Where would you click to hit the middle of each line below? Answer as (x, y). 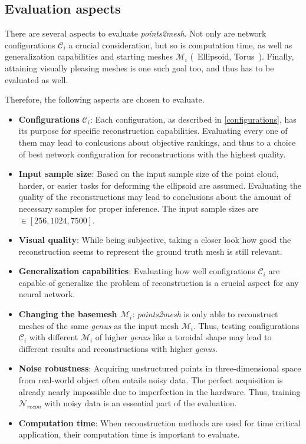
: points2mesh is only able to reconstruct (205, 314)
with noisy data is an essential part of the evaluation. (141, 403)
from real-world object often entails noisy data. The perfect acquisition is (151, 380)
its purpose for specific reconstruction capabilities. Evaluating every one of (153, 131)
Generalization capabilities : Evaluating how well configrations (137, 271)
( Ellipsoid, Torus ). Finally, (242, 56)
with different (54, 337)
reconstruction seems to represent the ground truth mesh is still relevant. (150, 251)
